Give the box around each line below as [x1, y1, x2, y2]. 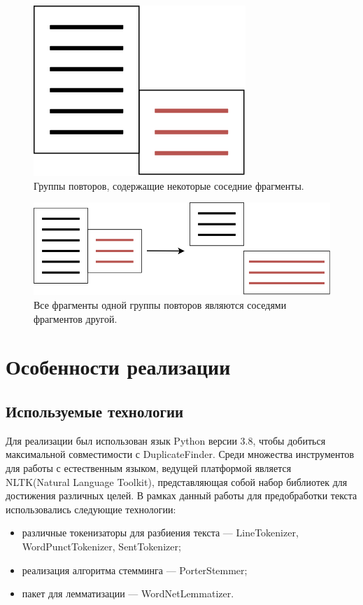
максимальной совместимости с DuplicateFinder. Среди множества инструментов [6, 447, 355, 461]
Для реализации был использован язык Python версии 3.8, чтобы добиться [6, 433, 326, 447]
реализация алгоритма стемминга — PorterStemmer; [22, 562, 248, 577]
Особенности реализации [6, 352, 231, 381]
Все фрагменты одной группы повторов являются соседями [34, 298, 287, 312]
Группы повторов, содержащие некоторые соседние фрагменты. [34, 178, 304, 193]
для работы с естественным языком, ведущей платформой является [6, 461, 292, 475]
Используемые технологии [6, 401, 184, 422]
